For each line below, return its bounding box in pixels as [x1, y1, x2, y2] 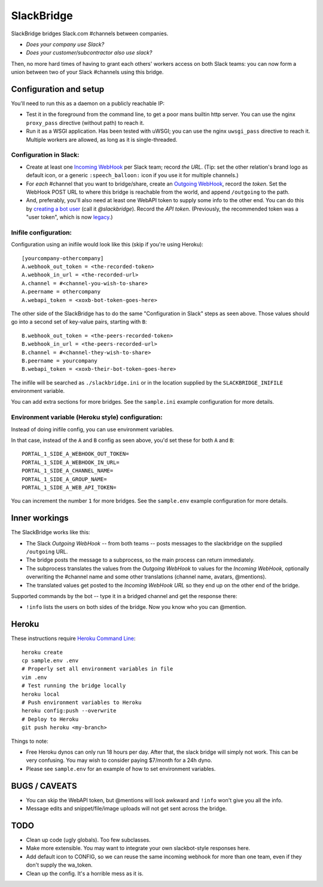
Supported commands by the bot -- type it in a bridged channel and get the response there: [11, 592, 237, 599]
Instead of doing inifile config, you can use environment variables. [11, 425, 174, 433]
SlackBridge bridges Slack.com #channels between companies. [11, 30, 169, 37]
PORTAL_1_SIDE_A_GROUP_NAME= [22, 475, 107, 483]
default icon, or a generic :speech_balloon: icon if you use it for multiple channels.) [26, 172, 239, 179]
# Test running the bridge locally [22, 682, 126, 689]
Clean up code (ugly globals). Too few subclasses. [26, 836, 151, 843]
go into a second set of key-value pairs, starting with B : [11, 318, 147, 325]
